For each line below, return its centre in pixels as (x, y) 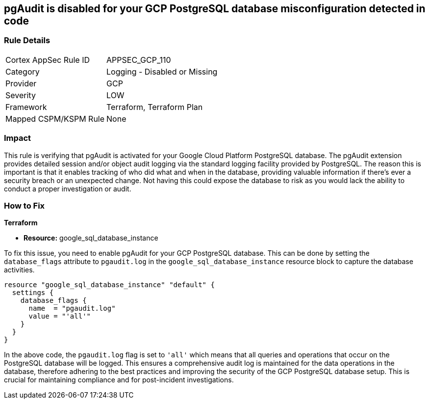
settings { (33, 293)
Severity (21, 95)
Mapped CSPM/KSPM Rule (55, 119)
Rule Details (27, 40)
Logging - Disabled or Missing (162, 71)
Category (23, 71)
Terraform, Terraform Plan (155, 107)
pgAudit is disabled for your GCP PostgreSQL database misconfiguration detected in (215, 9)
